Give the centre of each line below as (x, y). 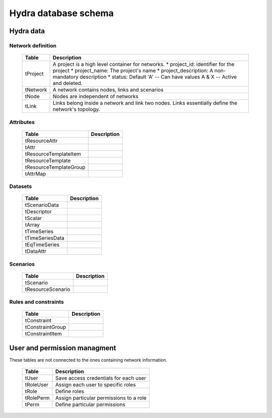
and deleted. (67, 83)
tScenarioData (42, 205)
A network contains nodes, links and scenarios (108, 90)
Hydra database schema (61, 13)
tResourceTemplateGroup (55, 167)
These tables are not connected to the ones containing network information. (88, 360)
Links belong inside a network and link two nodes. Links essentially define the (145, 103)
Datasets (21, 186)
